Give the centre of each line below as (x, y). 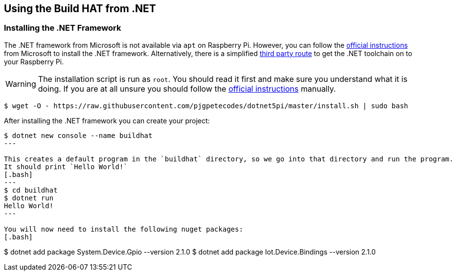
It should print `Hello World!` (66, 167)
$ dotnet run (29, 198)
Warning (21, 84)
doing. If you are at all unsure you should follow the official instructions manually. (187, 88)
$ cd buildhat (31, 190)
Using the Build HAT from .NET (80, 9)
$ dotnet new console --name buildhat (78, 135)
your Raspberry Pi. (34, 61)
